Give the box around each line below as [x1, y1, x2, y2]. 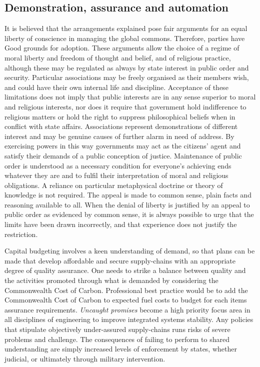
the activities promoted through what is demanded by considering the [4, 275, 218, 285]
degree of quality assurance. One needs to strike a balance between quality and [4, 265, 246, 275]
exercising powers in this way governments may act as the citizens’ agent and [4, 140, 241, 151]
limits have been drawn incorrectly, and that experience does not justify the [4, 219, 237, 229]
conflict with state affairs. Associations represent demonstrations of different [4, 121, 238, 131]
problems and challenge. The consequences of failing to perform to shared [4, 333, 230, 344]
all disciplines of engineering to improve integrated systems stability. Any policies [4, 314, 253, 324]
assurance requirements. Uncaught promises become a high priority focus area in [4, 304, 250, 314]
